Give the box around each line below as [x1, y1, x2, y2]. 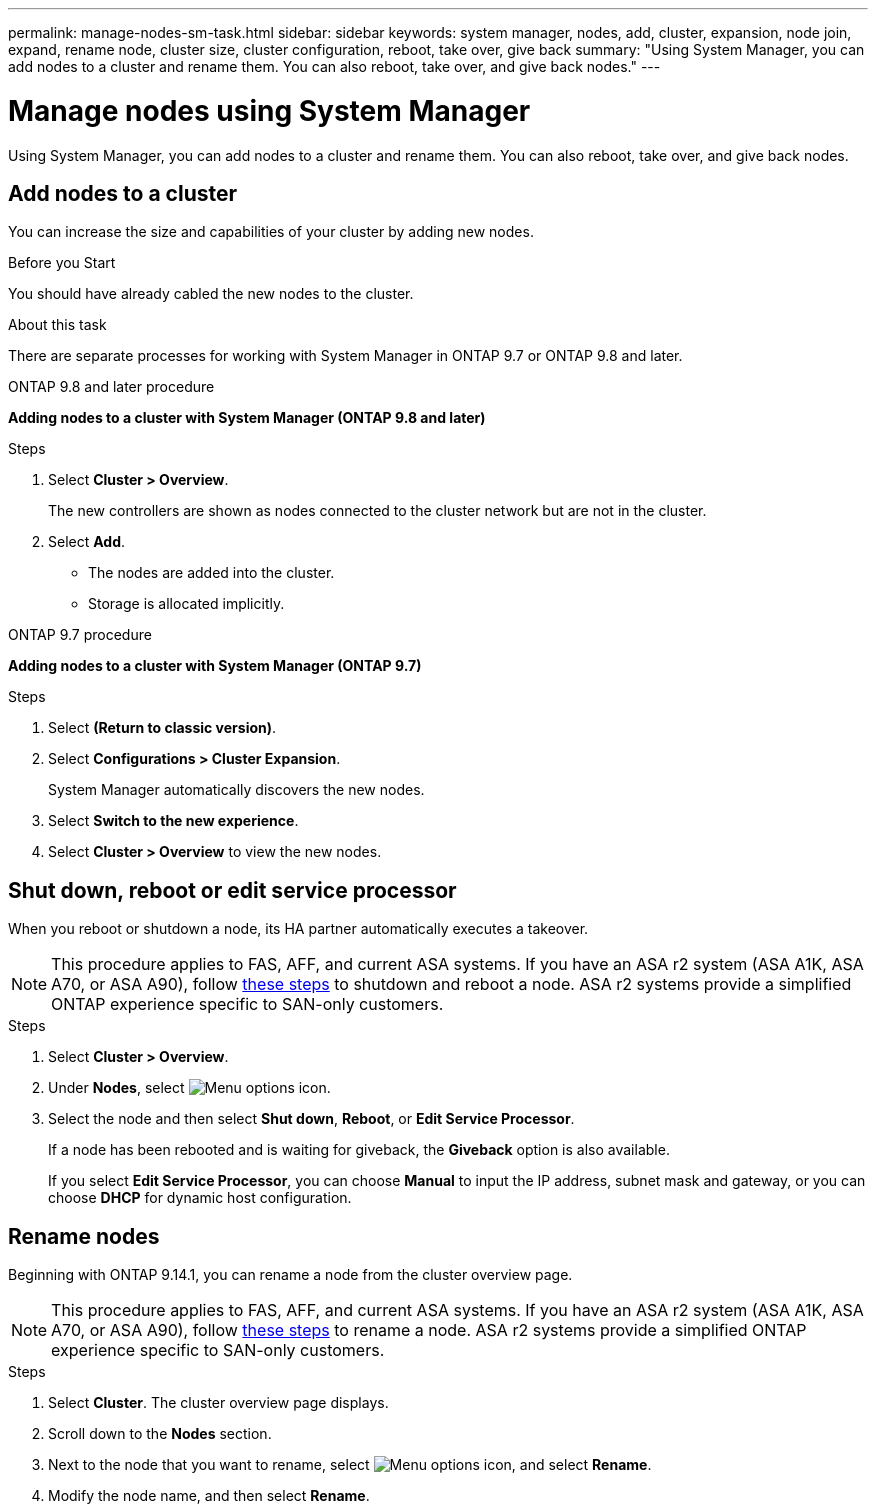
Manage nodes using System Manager [8, 93, 531, 128]
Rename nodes [8, 1223, 160, 1249]
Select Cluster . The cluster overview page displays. [48, 1394, 389, 1412]
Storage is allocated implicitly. [88, 595, 285, 613]
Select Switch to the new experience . [48, 812, 299, 830]
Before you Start [8, 254, 116, 272]
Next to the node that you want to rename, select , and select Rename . [48, 1456, 652, 1474]
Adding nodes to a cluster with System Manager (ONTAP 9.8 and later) [8, 409, 486, 427]
